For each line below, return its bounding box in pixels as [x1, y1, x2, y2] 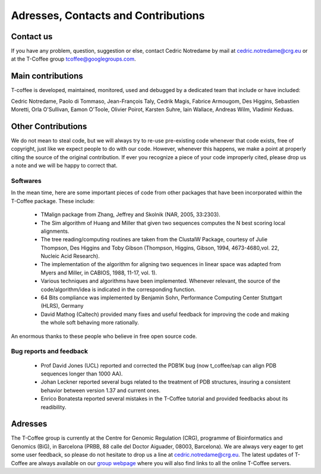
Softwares [11, 176, 42, 185]
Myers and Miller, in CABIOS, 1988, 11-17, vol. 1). [40, 269, 158, 276]
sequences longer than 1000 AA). [40, 370, 123, 377]
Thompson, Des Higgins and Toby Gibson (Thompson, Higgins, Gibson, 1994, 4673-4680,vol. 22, [40, 244, 279, 251]
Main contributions [11, 71, 83, 81]
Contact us [11, 31, 53, 42]
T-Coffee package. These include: [11, 197, 95, 204]
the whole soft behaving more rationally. [40, 319, 139, 326]
